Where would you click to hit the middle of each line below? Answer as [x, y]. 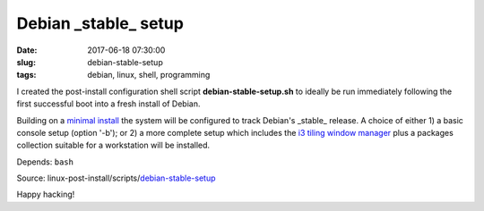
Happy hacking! [46, 194]
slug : [26, 62]
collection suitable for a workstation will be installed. [113, 145]
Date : [27, 50]
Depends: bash [45, 162]
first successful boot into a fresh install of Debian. [108, 104]
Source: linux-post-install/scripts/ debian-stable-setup [116, 178]
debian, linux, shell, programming [149, 75]
